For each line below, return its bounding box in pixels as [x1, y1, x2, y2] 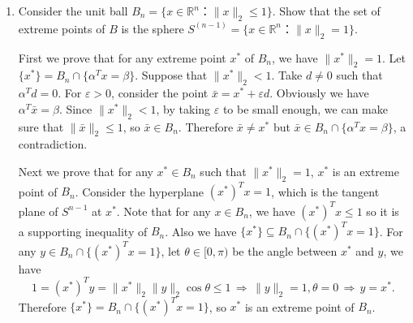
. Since [58, 100, 92, 117]
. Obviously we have [269, 84, 369, 101]
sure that [18, 118, 64, 135]
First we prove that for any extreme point [18, 49, 226, 66]
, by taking [156, 100, 211, 117]
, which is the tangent [271, 183, 380, 200]
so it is [366, 202, 399, 219]
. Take [271, 67, 303, 84]
